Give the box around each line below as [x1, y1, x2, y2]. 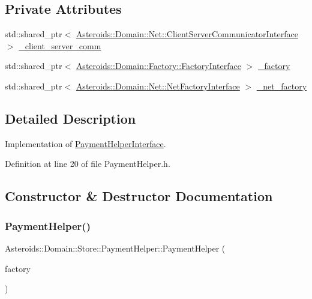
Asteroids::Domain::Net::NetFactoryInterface [76, 79, 240, 92]
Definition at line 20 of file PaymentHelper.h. [5, 157, 170, 170]
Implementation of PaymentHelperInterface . [5, 137, 166, 149]
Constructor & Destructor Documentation [5, 187, 273, 205]
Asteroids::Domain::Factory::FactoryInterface [76, 59, 241, 72]
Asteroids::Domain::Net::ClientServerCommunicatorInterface [76, 28, 298, 40]
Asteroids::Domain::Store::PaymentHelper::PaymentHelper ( [5, 241, 226, 254]
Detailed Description [5, 109, 136, 127]
